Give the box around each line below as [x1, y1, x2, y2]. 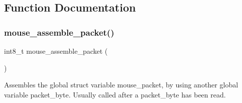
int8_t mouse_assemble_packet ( [4, 46, 108, 56]
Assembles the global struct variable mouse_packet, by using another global [4, 79, 238, 90]
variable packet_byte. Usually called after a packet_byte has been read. [4, 89, 226, 99]
